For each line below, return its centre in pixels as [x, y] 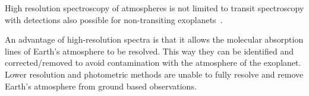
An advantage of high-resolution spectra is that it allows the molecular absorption [154, 39]
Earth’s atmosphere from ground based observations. [101, 86]
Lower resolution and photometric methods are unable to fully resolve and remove [154, 74]
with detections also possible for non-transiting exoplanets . [114, 19]
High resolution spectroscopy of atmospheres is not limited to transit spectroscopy [154, 8]
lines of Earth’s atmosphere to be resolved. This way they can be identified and [149, 51]
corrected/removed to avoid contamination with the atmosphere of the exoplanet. [153, 63]
